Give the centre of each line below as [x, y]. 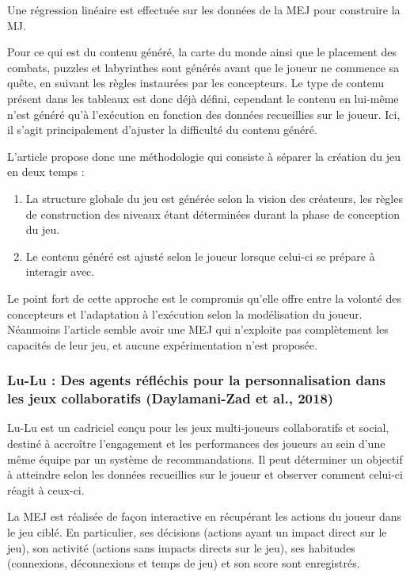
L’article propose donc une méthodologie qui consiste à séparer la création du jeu [204, 156]
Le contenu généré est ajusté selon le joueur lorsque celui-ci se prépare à [200, 256]
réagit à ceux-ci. [46, 489]
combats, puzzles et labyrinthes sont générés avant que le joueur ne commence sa [203, 67]
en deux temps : [46, 172]
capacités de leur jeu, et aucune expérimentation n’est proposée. [162, 344]
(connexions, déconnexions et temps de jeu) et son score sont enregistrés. [184, 563]
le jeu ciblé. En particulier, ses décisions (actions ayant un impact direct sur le [197, 531]
